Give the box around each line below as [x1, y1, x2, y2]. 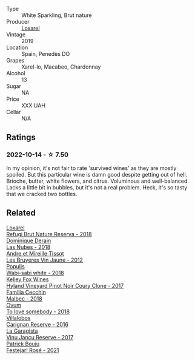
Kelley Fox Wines [6, 276, 49, 283]
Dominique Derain [6, 237, 51, 244]
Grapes [6, 57, 25, 64]
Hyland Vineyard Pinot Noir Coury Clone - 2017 [6, 282, 124, 289]
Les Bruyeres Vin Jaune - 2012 [6, 256, 84, 263]
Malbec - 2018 [6, 294, 42, 302]
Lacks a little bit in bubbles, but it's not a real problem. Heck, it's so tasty [6, 183, 188, 191]
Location [6, 44, 28, 51]
